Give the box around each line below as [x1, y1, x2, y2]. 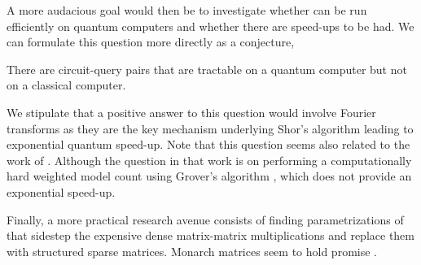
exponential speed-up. [7, 183, 116, 200]
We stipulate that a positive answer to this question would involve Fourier [7, 103, 376, 120]
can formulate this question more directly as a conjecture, [7, 33, 295, 50]
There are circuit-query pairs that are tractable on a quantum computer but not [7, 60, 407, 77]
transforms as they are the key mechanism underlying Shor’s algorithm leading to [7, 119, 414, 137]
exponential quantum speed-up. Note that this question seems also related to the [7, 136, 410, 153]
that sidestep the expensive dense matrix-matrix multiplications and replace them [7, 227, 414, 244]
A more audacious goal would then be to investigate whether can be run [7, 2, 367, 18]
